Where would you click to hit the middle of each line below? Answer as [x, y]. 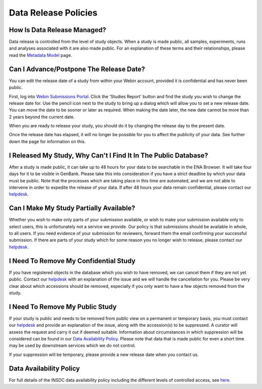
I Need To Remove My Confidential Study [72, 261]
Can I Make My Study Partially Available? [72, 208]
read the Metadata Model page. [41, 55]
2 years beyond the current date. [42, 117]
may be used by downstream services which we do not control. [72, 346]
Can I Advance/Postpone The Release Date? [77, 69]
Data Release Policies [53, 13]
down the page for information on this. [47, 141]
